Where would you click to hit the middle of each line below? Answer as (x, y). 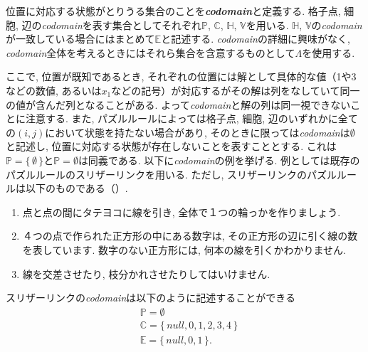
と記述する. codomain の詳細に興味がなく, (256, 39)
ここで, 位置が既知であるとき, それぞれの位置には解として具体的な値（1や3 (181, 76)
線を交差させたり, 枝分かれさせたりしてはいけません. (146, 273)
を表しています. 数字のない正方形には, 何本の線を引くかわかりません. (184, 249)
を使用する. (328, 52)
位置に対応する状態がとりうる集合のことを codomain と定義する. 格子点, (173, 11)
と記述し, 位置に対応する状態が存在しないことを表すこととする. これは (171, 146)
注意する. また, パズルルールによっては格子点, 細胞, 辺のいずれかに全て (191, 118)
